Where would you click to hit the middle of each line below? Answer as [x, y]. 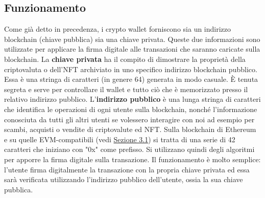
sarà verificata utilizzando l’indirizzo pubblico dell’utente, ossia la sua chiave [124, 179]
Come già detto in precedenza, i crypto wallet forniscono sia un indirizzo [118, 29]
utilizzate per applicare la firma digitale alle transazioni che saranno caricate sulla [132, 49]
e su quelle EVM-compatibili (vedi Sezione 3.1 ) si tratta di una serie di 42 [120, 139]
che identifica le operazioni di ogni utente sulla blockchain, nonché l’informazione [131, 109]
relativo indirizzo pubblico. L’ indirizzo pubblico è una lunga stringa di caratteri [132, 99]
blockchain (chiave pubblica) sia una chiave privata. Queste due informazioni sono [132, 39]
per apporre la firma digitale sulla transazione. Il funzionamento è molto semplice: [132, 159]
